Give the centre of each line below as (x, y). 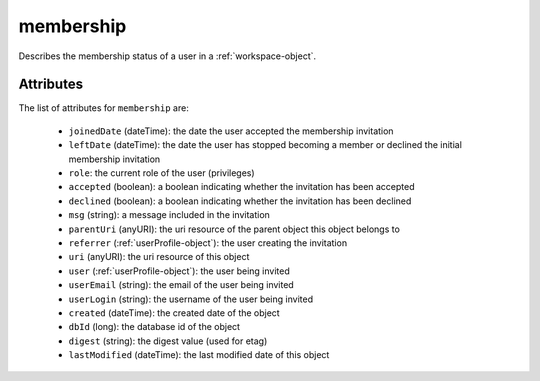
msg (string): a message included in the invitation (169, 215)
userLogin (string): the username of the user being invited (191, 299)
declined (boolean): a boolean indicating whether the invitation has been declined (240, 201)
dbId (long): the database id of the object (154, 327)
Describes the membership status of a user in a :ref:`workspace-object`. (167, 56)
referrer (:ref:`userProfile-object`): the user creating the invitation (208, 242)
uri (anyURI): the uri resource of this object (159, 257)
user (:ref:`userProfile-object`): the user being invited (179, 271)
